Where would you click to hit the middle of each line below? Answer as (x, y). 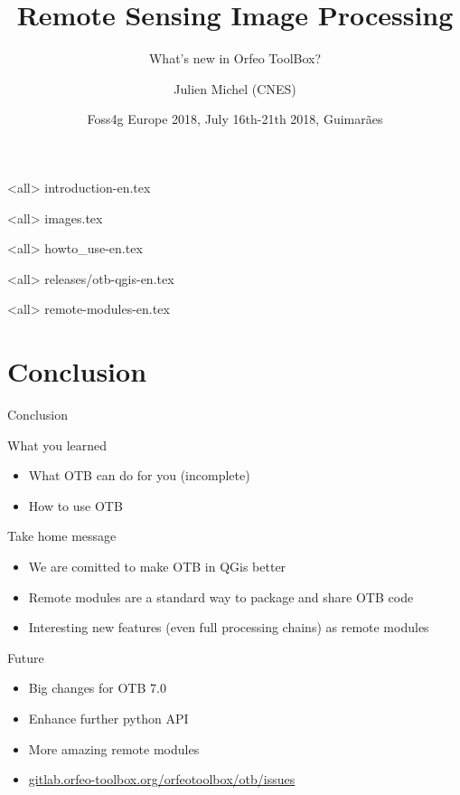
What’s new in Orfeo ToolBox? (235, 58)
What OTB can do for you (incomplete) (139, 475)
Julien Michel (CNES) (235, 88)
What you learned (57, 445)
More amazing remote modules (114, 748)
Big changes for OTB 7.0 (97, 688)
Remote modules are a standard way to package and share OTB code (221, 596)
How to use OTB (75, 505)
